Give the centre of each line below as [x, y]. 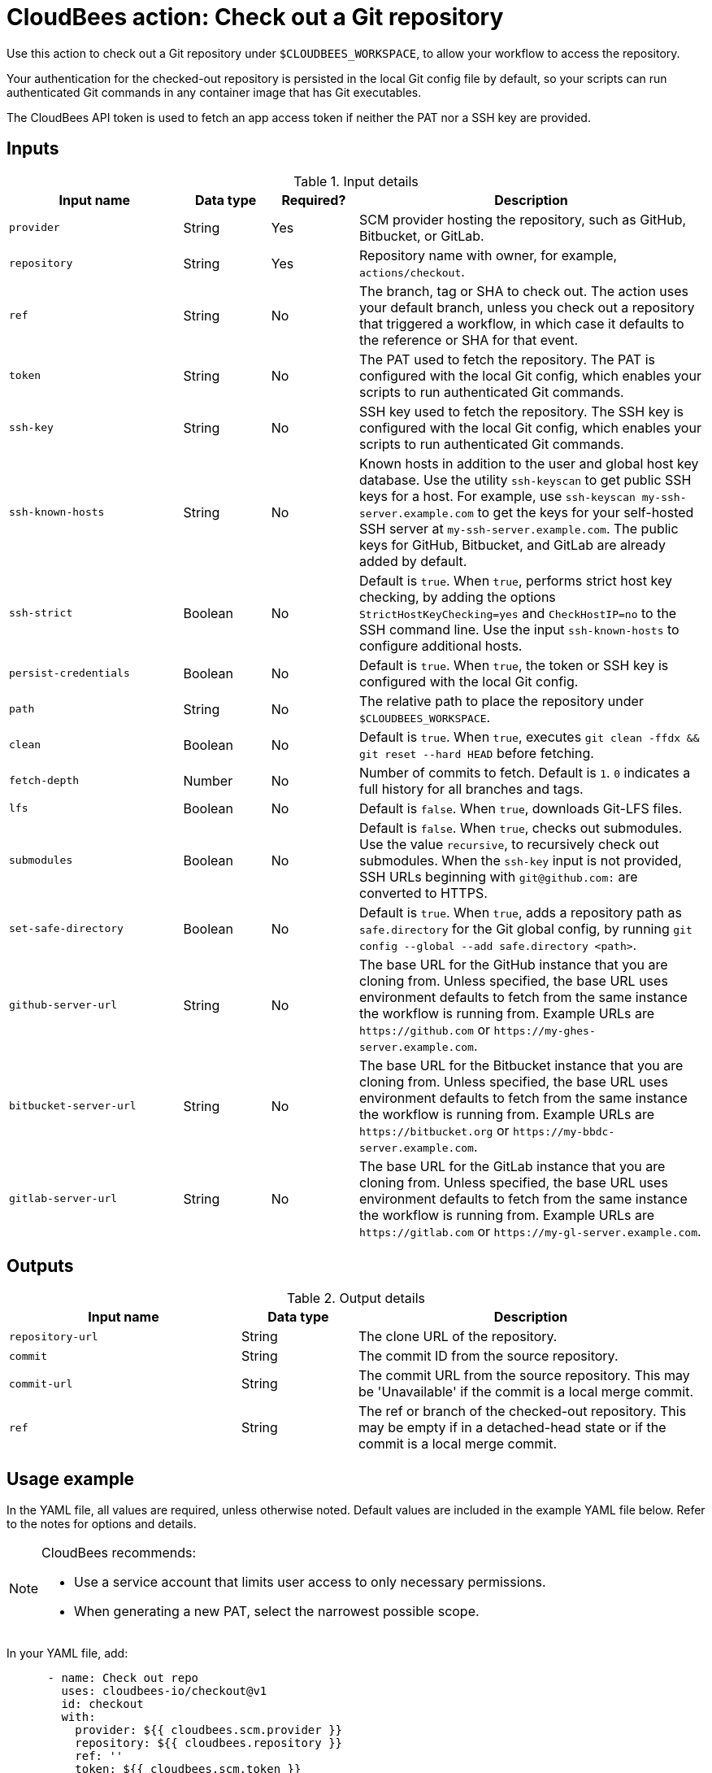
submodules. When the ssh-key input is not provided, [521, 860]
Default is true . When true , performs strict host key [516, 580]
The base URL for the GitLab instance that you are [512, 1166]
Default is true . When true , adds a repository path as [521, 912]
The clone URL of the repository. [458, 1337]
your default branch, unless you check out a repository [527, 307]
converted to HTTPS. [423, 893]
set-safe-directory [66, 929]
